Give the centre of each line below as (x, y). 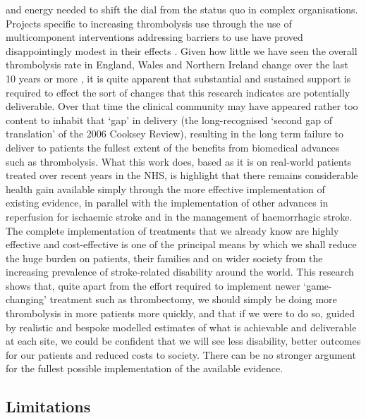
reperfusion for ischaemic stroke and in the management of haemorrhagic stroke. (179, 216)
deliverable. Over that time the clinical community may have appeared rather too (182, 106)
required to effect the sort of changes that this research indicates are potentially (178, 92)
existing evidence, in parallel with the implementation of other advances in (167, 203)
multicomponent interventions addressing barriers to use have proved (154, 37)
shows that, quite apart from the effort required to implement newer (153, 285)
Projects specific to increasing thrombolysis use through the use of (149, 23)
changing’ (26, 299)
